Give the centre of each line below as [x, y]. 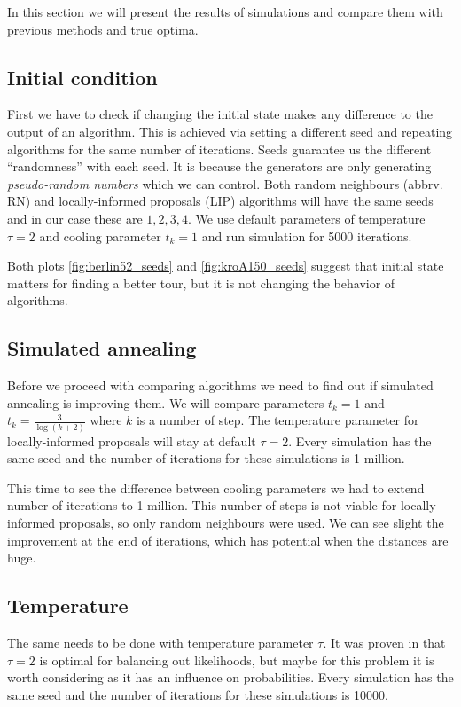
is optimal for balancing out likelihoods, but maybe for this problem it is [237, 660]
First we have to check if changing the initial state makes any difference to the [220, 114]
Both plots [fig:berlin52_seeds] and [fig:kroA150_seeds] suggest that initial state [226, 266]
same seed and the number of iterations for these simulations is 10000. [198, 694]
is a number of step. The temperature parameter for [277, 420]
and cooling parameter [100, 236]
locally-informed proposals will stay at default [132, 440]
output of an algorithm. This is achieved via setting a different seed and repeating [230, 131]
